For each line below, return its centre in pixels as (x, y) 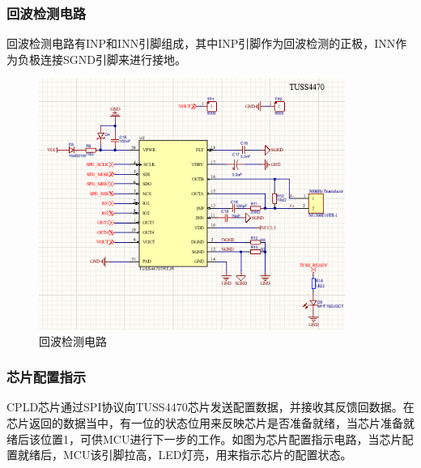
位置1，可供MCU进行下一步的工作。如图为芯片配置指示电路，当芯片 (221, 438)
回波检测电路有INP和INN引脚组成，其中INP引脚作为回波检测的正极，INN (201, 43)
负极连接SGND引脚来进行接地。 (102, 59)
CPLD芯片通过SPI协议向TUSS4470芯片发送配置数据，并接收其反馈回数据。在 (210, 407)
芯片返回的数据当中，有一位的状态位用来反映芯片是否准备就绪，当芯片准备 (205, 423)
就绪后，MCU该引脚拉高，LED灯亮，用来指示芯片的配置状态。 (185, 455)
